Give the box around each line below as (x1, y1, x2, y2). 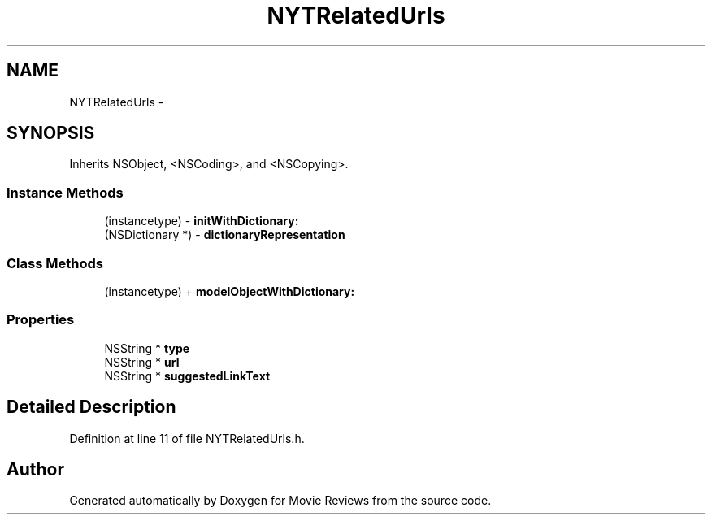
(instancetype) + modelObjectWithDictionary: (104, 284, 355, 298)
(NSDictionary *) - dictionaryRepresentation (104, 228, 345, 242)
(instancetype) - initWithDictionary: (104, 214, 299, 228)
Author (7, 458, 64, 480)
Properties (7, 311, 75, 328)
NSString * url (104, 354, 180, 369)
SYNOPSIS (7, 123, 95, 144)
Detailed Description (7, 397, 176, 418)
